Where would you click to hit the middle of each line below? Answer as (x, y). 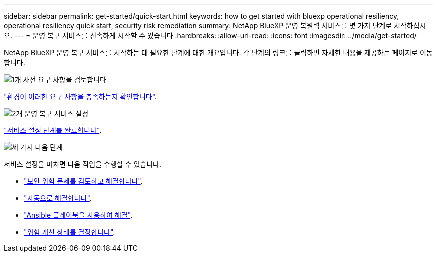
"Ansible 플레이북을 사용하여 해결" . (78, 215)
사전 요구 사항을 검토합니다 (65, 79)
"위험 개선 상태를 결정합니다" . (70, 232)
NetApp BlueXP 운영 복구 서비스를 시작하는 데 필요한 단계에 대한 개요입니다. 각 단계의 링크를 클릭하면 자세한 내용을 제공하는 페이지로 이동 (218, 53)
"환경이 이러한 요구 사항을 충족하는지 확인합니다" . (81, 96)
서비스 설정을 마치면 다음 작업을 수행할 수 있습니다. (83, 164)
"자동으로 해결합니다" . (58, 198)
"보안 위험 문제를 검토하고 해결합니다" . (83, 181)
